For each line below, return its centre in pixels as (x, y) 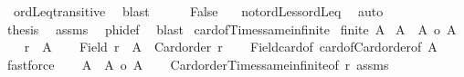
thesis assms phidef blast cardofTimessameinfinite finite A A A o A (232, 29)
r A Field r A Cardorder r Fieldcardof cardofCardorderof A (231, 47)
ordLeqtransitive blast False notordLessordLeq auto (198, 11)
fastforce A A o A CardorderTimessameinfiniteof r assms (198, 64)
